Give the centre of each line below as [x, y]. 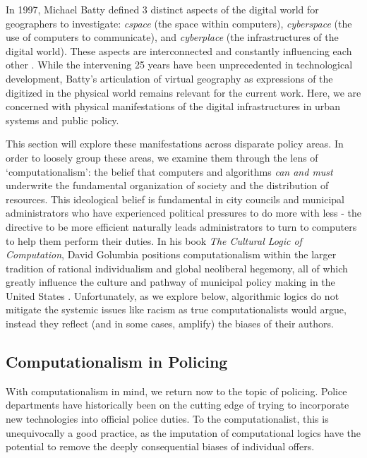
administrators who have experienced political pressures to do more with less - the [183, 213]
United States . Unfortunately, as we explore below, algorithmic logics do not [173, 295]
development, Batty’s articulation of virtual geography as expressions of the [169, 78]
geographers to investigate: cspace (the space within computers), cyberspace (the [179, 23]
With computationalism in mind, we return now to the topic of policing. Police [176, 391]
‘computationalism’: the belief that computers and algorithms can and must [169, 171]
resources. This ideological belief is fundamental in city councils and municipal [175, 199]
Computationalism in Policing [117, 362]
